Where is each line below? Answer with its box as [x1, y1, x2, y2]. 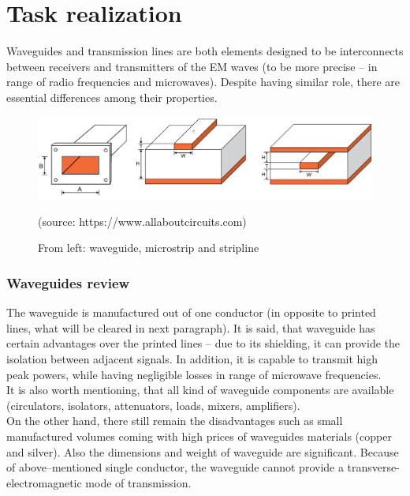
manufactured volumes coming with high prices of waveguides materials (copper [6, 428, 392, 444]
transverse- [347, 459, 400, 475]
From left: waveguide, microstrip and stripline [38, 239, 259, 256]
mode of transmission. [85, 474, 192, 490]
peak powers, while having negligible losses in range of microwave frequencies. [6, 366, 382, 382]
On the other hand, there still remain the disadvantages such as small [6, 412, 343, 429]
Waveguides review [6, 272, 130, 292]
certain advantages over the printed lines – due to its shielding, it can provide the [6, 335, 401, 351]
